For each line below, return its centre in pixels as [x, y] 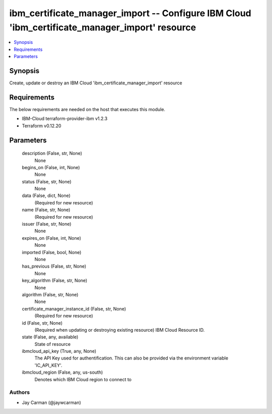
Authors [20, 392]
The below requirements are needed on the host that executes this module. [87, 109]
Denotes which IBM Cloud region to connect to [83, 379]
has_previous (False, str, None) [54, 266]
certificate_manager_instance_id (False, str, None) [74, 308]
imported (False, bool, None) [52, 252]
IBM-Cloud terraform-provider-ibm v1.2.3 [65, 119]
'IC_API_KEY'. [48, 365]
